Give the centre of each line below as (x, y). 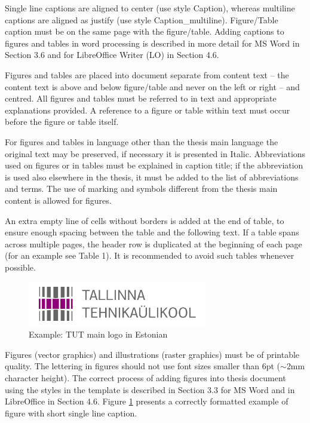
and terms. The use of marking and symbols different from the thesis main (141, 188)
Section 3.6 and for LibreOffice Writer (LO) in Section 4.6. (112, 55)
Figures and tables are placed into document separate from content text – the (147, 74)
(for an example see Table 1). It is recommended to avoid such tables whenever (150, 255)
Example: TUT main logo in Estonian (98, 334)
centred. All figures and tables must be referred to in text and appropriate (141, 98)
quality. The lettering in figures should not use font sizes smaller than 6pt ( (143, 366)
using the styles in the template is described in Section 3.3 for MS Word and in (150, 389)
